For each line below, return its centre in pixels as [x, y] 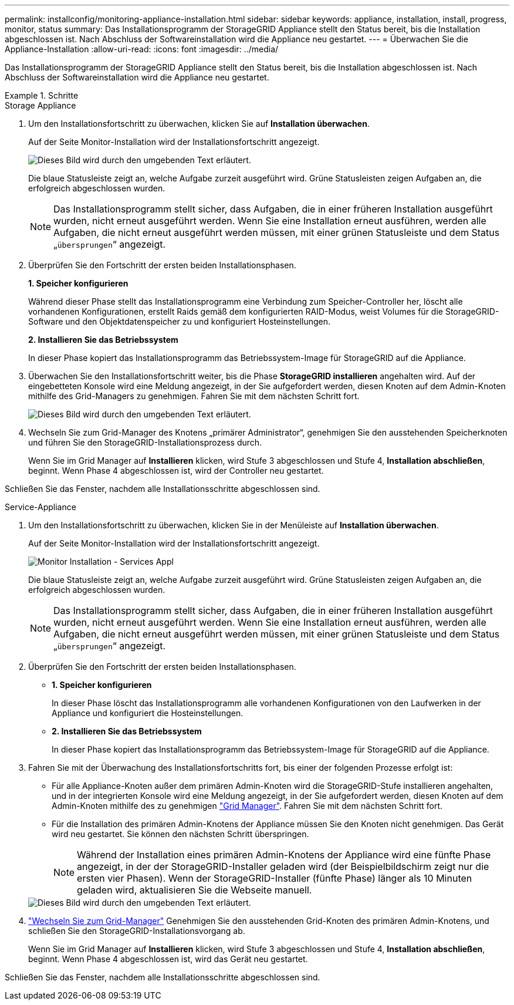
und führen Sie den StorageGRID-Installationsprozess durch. [145, 442]
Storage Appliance [40, 105]
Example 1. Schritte [42, 95]
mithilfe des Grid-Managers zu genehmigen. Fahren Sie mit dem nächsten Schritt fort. [194, 396]
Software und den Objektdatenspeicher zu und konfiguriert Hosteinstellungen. [180, 321]
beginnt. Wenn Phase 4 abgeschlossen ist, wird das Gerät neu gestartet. [168, 959]
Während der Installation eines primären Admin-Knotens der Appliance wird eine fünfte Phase [284, 855]
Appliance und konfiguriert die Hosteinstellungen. [148, 713]
